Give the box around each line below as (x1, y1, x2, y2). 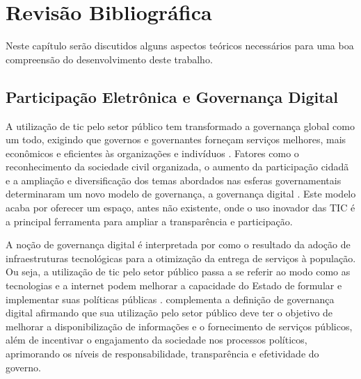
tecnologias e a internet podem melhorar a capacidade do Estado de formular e (6, 278, 342, 293)
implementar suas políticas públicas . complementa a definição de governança (6, 291, 335, 306)
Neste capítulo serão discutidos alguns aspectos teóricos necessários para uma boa (6, 38, 354, 53)
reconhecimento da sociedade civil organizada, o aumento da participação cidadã (6, 159, 349, 174)
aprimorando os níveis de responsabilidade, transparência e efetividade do (6, 346, 319, 361)
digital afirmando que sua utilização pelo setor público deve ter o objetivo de (6, 305, 333, 320)
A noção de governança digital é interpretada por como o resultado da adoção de (6, 237, 351, 252)
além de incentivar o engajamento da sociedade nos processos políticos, (6, 332, 307, 347)
